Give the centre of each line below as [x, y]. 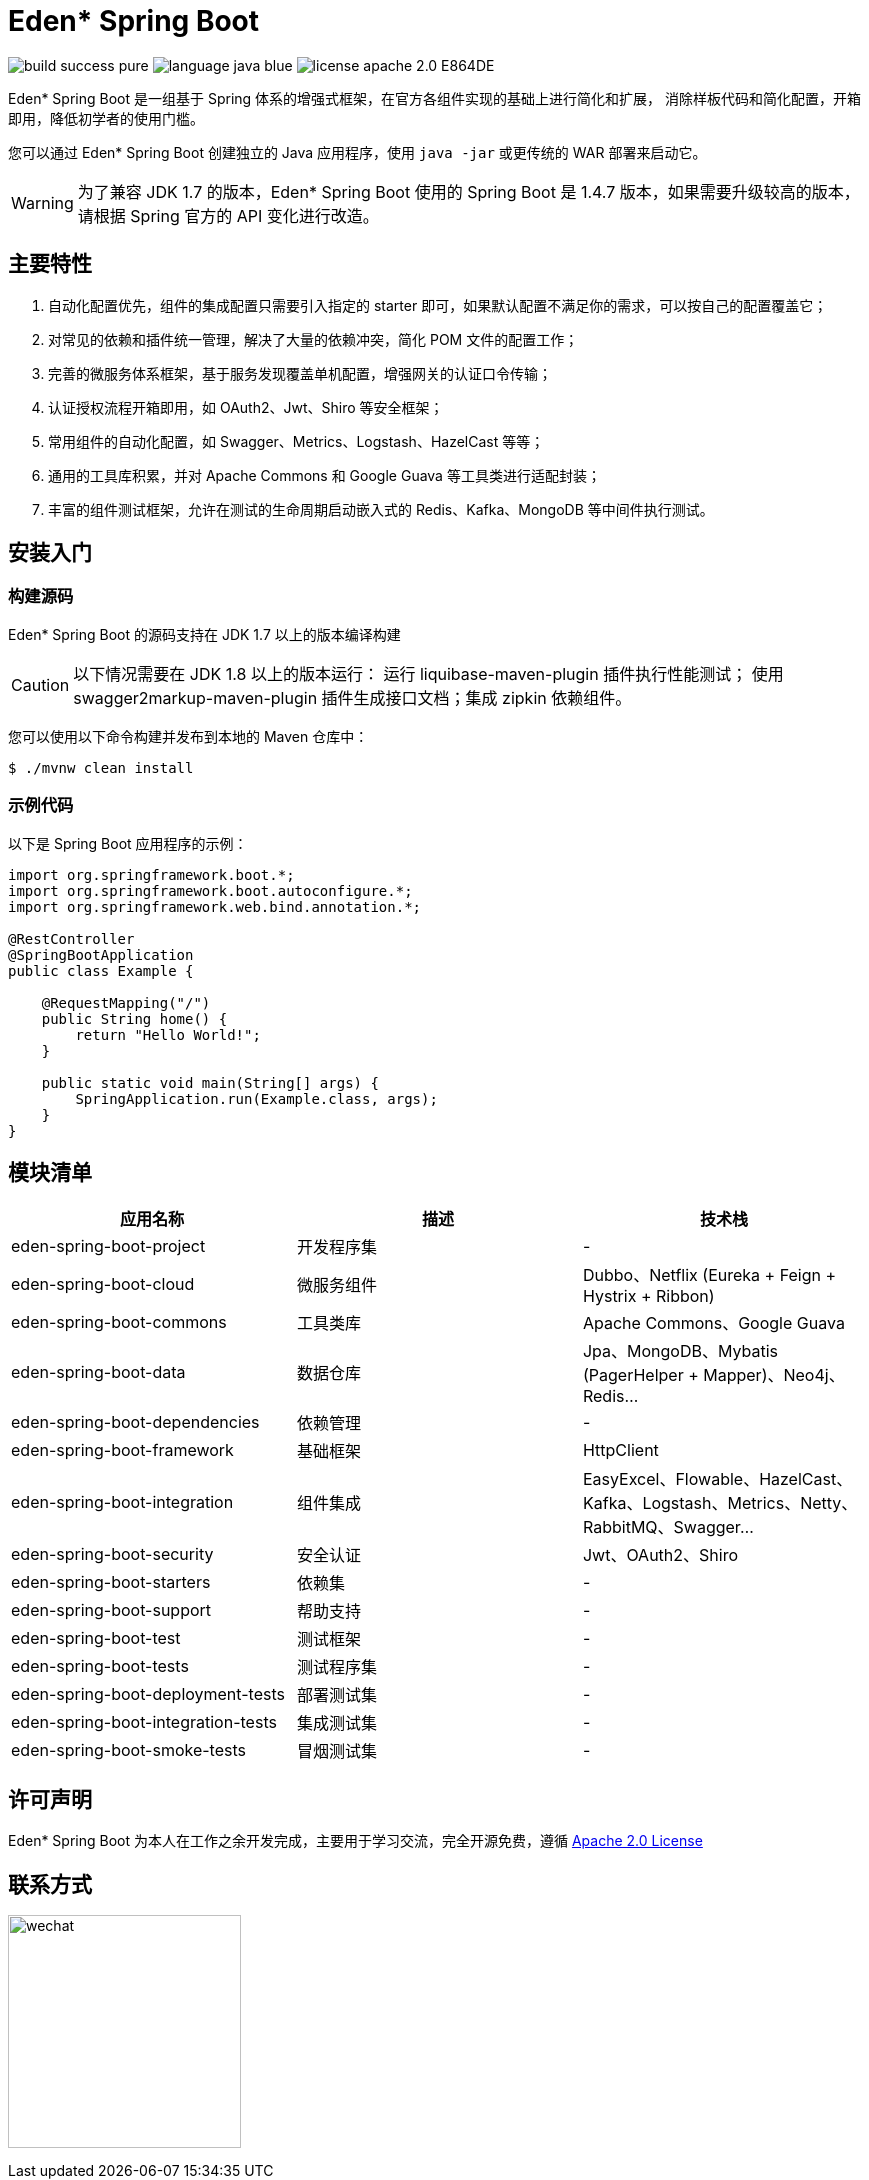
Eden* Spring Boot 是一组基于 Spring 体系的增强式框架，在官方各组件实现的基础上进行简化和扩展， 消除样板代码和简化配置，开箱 [435, 98]
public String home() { [134, 1018]
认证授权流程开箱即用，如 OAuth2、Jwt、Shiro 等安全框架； [246, 407]
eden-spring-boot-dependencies [135, 1422]
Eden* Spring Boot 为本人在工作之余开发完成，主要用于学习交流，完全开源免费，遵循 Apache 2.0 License [355, 1841]
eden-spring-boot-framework [122, 1450]
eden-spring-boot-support [111, 1610]
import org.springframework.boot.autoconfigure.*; [210, 890]
